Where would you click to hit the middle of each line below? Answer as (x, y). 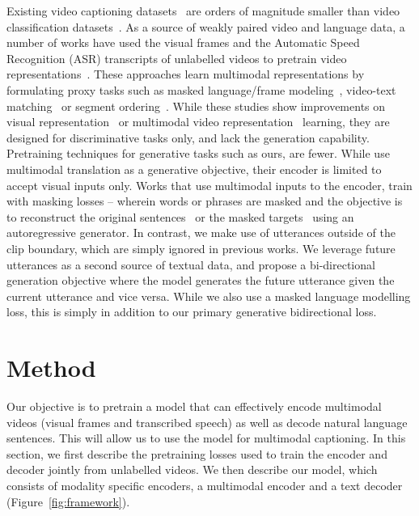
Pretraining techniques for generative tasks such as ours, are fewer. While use (198, 153)
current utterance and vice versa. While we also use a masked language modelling (209, 296)
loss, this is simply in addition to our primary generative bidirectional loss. (192, 312)
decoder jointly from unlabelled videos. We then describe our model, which (192, 469)
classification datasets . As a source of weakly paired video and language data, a (206, 26)
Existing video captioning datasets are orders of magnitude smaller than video (203, 11)
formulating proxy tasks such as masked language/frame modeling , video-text (201, 89)
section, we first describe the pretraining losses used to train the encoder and (197, 453)
